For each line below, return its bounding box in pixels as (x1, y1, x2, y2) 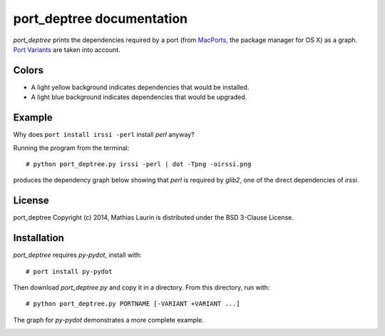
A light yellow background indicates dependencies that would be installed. (31, 83, 250, 91)
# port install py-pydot (26, 268, 113, 275)
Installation (13, 232, 64, 244)
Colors (13, 64, 44, 76)
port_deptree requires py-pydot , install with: (13, 250, 142, 260)
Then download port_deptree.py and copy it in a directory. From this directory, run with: (13, 282, 270, 292)
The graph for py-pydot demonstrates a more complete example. (13, 315, 205, 324)
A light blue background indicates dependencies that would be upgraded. (31, 93, 247, 101)
